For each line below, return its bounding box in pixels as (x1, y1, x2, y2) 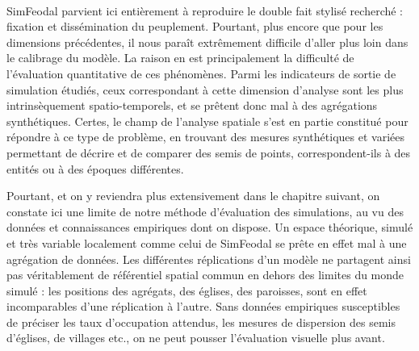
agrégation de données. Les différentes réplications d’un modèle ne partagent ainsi (6, 250, 411, 267)
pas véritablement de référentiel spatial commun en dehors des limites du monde (6, 266, 404, 283)
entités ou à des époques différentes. (6, 160, 184, 177)
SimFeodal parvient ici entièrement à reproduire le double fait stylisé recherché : (6, 2, 404, 19)
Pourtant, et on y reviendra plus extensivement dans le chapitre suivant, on (6, 187, 380, 204)
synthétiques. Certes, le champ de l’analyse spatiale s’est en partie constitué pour (6, 112, 409, 129)
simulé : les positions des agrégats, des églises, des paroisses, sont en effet (6, 282, 367, 299)
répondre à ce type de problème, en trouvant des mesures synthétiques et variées (6, 128, 404, 145)
